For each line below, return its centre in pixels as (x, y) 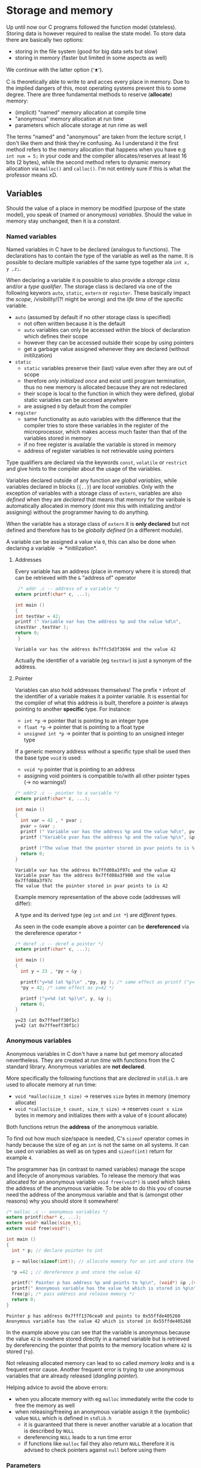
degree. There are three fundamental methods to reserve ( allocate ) (89, 94)
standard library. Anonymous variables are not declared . (76, 1066)
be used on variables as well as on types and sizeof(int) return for (89, 1151)
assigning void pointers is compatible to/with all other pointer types (107, 776)
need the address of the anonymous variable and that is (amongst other (95, 1194)
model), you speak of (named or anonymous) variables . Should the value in (99, 214)
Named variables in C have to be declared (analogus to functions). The (93, 250)
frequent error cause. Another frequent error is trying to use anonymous (95, 1369)
